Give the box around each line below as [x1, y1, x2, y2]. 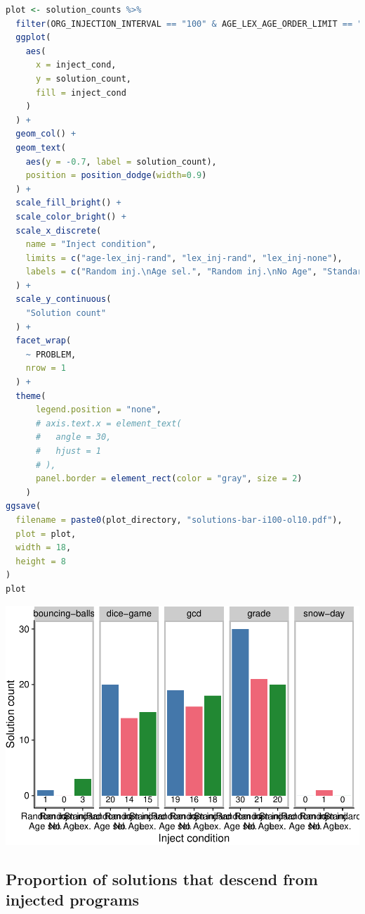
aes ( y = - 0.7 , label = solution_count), [25, 156, 217, 167]
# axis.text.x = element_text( [35, 418, 182, 429]
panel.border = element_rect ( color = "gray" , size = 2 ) [35, 474, 303, 484]
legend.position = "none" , [35, 405, 161, 415]
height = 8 [15, 556, 66, 566]
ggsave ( [6, 501, 41, 512]
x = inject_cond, [35, 60, 117, 70]
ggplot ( [15, 32, 51, 43]
